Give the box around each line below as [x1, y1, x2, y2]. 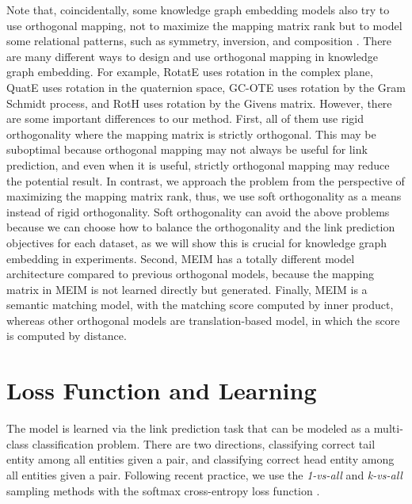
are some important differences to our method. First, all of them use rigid [6, 110, 364, 127]
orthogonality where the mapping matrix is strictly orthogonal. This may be [6, 125, 376, 142]
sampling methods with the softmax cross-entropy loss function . [6, 482, 320, 498]
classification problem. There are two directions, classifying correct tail [32, 435, 376, 452]
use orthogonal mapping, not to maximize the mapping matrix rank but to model [6, 17, 402, 33]
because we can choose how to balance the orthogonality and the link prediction [6, 219, 395, 235]
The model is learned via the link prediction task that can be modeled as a [6, 420, 371, 437]
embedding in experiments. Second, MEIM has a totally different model [6, 250, 355, 266]
